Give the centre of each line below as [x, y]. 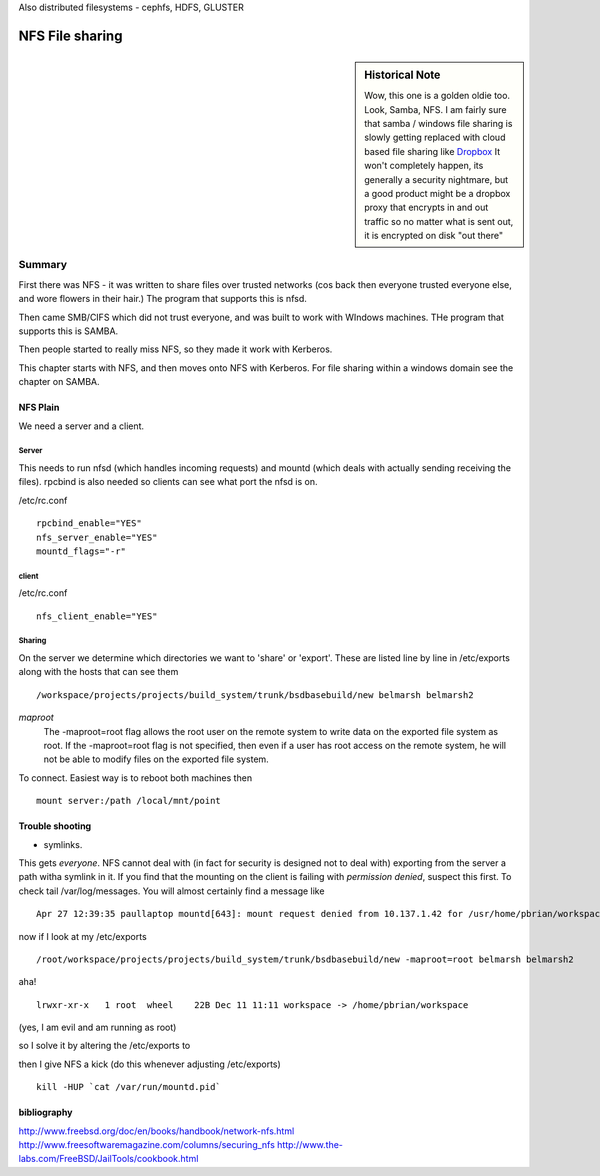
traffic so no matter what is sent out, [439, 221]
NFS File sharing [70, 35]
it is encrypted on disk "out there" [434, 236]
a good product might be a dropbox [437, 193]
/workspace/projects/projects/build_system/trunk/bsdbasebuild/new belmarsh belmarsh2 [255, 694]
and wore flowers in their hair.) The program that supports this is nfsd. [162, 299]
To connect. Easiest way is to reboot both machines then [135, 777]
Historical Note [402, 75]
